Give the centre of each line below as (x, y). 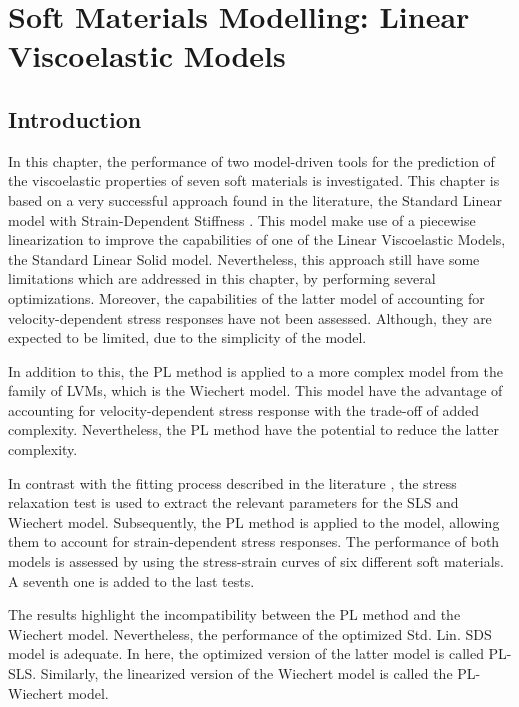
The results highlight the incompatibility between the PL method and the (234, 614)
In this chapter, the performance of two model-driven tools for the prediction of (251, 160)
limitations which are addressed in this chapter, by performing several (222, 278)
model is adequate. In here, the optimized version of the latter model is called (246, 653)
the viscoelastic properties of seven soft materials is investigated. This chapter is (254, 180)
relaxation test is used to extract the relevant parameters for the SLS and (233, 502)
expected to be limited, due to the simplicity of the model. (187, 337)
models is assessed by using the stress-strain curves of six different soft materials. (256, 561)
